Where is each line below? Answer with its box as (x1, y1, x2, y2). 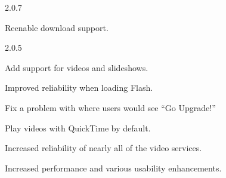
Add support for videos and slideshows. (5, 61, 148, 73)
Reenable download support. (5, 21, 109, 33)
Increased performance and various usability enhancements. (5, 161, 222, 174)
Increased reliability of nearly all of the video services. (5, 142, 202, 154)
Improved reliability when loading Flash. (5, 81, 153, 94)
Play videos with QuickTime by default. (5, 121, 151, 134)
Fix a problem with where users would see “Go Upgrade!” (5, 101, 216, 113)
